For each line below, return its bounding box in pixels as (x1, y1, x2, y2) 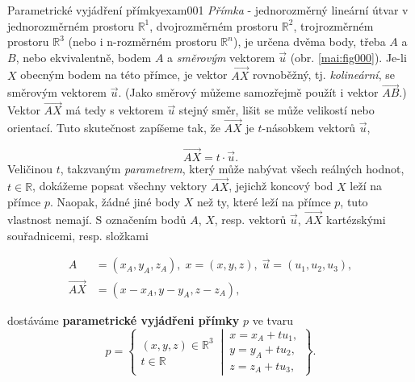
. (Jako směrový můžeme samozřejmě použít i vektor (118, 84, 379, 101)
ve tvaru (252, 311, 293, 328)
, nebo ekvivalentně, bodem (15, 48, 152, 65)
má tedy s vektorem (65, 102, 164, 118)
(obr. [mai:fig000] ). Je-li (290, 48, 407, 65)
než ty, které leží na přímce (196, 193, 331, 210)
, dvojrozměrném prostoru (149, 17, 279, 34)
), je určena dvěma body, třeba (233, 33, 386, 50)
